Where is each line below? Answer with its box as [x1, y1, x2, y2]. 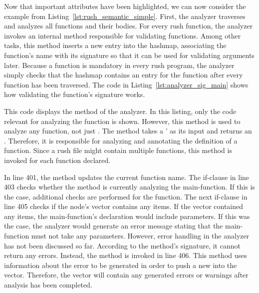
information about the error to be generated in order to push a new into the [4, 259, 237, 270]
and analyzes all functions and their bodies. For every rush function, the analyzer [4, 20, 253, 31]
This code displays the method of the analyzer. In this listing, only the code [4, 105, 237, 116]
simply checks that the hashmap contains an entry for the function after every [4, 69, 243, 80]
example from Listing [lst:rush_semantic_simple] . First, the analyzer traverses [4, 10, 246, 21]
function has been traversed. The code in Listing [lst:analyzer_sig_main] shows [4, 79, 249, 89]
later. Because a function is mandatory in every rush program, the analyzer [4, 59, 235, 70]
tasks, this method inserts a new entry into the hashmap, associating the [4, 40, 227, 50]
